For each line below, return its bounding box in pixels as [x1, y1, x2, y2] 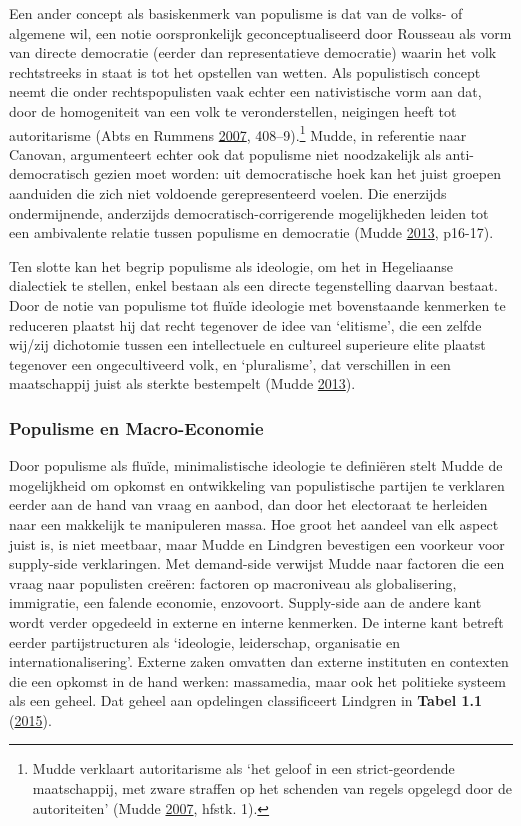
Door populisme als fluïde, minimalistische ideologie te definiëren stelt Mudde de [9, 455, 503, 476]
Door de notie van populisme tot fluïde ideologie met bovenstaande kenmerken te [9, 294, 506, 315]
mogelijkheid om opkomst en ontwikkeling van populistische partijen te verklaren [9, 474, 505, 495]
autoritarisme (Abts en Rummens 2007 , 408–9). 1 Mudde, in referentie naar [9, 121, 467, 145]
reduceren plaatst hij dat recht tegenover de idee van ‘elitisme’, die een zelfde [9, 314, 482, 335]
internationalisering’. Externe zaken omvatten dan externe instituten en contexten [9, 651, 509, 672]
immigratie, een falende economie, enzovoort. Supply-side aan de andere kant [9, 592, 482, 613]
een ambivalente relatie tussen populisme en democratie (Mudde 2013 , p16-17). [9, 222, 494, 243]
